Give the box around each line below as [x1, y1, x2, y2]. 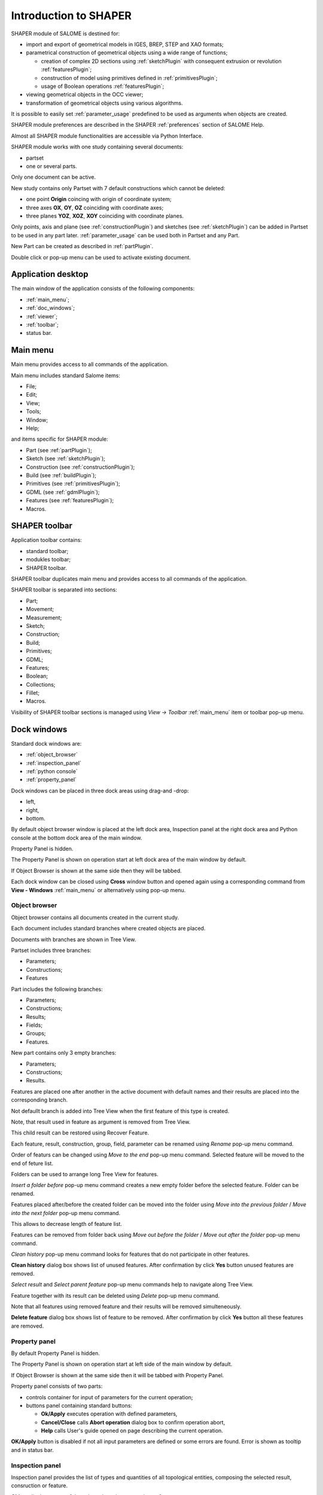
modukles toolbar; [26, 556, 71, 563]
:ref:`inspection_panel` [26, 759, 82, 767]
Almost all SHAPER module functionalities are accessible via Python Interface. [11, 132, 203, 139]
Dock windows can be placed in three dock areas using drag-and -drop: [11, 787, 190, 794]
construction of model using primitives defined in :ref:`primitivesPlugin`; [41, 74, 218, 81]
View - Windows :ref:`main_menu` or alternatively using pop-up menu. [11, 886, 186, 893]
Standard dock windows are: [11, 740, 82, 747]
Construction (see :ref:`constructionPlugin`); [26, 463, 135, 471]
